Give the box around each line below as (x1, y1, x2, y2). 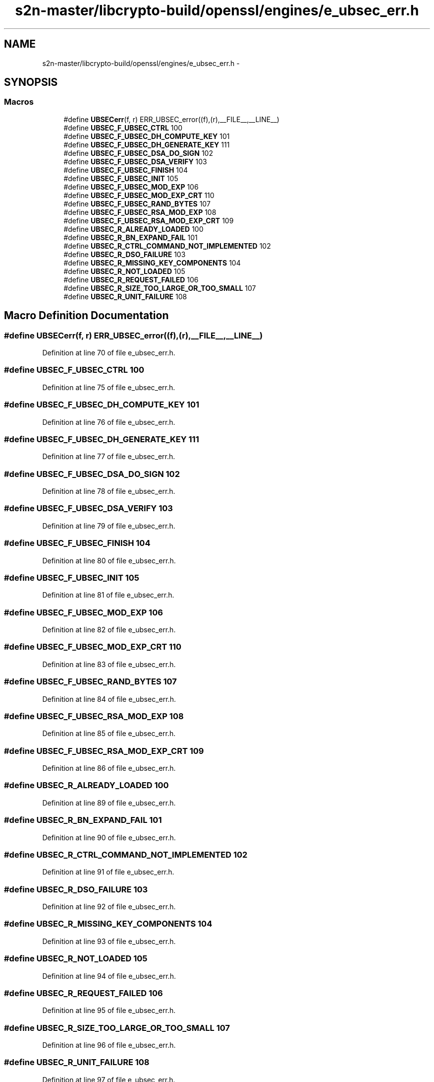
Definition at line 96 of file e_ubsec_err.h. (42, 1041, 176, 1050)
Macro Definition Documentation (4, 309, 169, 322)
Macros (4, 97, 34, 107)
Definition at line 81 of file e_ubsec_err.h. (42, 591, 174, 600)
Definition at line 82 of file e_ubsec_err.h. (42, 625, 176, 634)
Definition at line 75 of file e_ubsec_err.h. (42, 383, 175, 392)
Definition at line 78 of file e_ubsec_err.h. (42, 487, 175, 496)
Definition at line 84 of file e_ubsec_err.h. (42, 694, 176, 703)
